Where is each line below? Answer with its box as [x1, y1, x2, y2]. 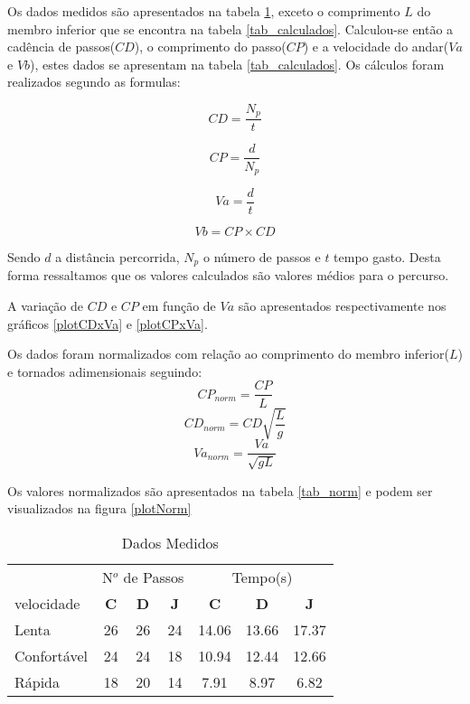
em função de [142, 296, 216, 315]
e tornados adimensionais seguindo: [7, 361, 202, 380]
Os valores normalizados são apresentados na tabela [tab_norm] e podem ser [7, 481, 433, 500]
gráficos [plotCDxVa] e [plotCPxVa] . [7, 314, 208, 333]
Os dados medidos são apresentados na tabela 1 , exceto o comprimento [7, 2, 400, 20]
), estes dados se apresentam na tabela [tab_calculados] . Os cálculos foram [30, 54, 445, 73]
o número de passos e [202, 248, 321, 267]
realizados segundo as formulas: [7, 72, 181, 91]
